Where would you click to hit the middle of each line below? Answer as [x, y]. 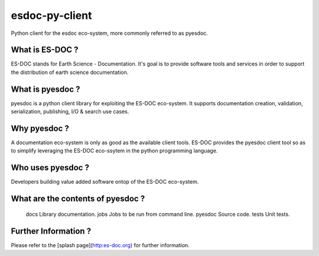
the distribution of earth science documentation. [70, 72]
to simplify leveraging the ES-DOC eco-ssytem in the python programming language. [114, 151]
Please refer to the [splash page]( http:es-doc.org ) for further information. [100, 245]
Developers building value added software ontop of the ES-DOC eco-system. [105, 182]
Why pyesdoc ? [40, 128]
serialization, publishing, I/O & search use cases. [70, 112]
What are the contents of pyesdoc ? [78, 199]
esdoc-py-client [51, 15]
